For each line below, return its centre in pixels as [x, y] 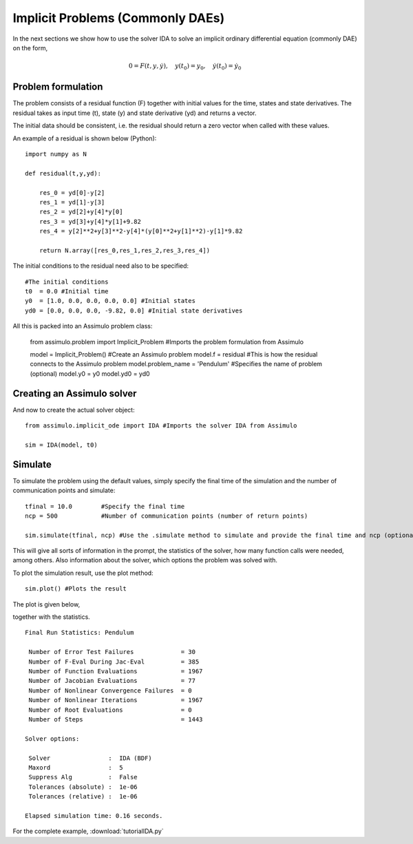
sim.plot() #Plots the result [76, 589]
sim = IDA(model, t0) [61, 445]
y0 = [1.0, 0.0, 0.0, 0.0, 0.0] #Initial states [110, 301]
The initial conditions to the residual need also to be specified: [101, 266]
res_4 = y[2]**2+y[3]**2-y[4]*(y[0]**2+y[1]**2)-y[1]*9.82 [141, 231]
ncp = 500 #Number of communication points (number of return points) [167, 516]
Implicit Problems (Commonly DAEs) [119, 18]
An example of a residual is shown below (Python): [85, 138]
